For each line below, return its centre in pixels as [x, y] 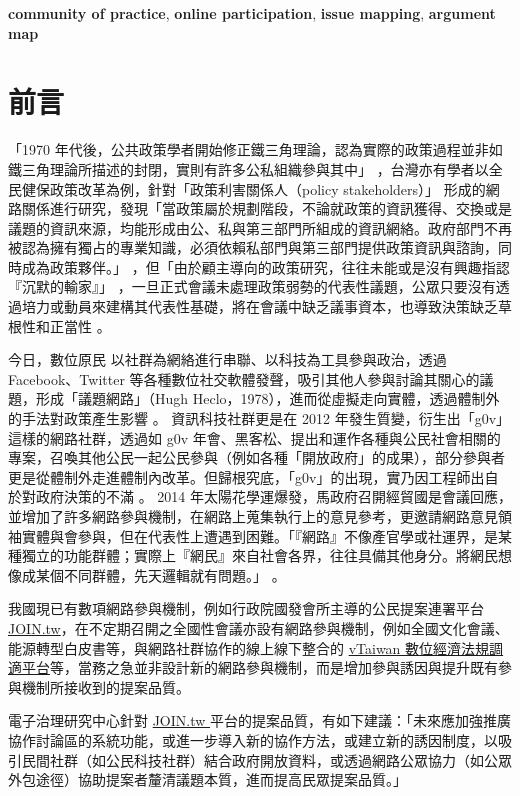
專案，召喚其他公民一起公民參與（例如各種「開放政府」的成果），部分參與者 [256, 457]
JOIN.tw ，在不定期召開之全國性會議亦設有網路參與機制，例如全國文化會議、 [258, 627]
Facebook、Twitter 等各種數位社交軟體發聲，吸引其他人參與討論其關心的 [244, 378]
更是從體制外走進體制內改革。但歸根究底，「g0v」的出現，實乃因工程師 [239, 476]
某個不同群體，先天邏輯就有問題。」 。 [160, 574]
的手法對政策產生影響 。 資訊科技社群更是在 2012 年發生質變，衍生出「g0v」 [259, 418]
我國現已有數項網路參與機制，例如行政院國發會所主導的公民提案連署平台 [246, 608]
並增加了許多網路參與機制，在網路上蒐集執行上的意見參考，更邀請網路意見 [253, 516]
